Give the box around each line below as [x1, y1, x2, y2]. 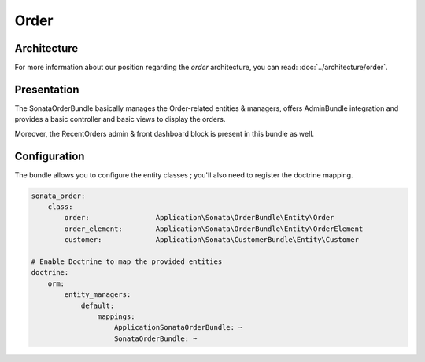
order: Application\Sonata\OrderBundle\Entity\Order [64, 213, 334, 222]
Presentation [14, 82, 79, 96]
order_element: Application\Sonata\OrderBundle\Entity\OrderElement [64, 224, 364, 233]
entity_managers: [64, 291, 131, 299]
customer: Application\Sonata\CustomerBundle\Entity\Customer [64, 236, 360, 244]
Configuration [14, 149, 85, 163]
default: [80, 301, 115, 310]
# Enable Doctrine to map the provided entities [31, 257, 223, 266]
